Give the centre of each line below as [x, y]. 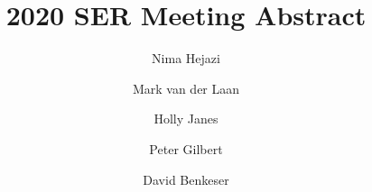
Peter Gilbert [186, 148]
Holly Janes [186, 119]
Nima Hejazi [186, 58]
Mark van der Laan [186, 88]
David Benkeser [186, 179]
